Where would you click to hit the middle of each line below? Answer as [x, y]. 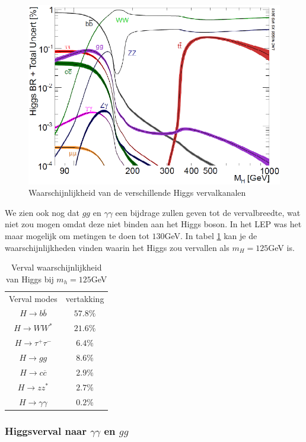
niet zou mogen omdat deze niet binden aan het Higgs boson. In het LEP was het [153, 224]
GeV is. [281, 247]
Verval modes [33, 298]
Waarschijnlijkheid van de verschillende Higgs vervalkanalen [137, 193]
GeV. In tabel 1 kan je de [211, 235]
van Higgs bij [30, 279]
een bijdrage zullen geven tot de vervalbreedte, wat [208, 212]
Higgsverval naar [46, 430]
